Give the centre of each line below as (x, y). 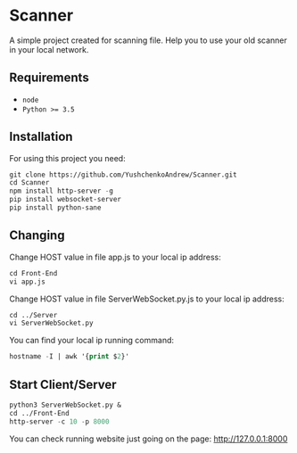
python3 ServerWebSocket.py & (66, 405)
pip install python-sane (55, 208)
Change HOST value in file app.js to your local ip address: (115, 257)
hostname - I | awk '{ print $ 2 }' (69, 357)
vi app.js (28, 282)
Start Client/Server (63, 384)
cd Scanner (29, 183)
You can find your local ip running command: (92, 341)
